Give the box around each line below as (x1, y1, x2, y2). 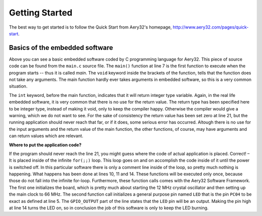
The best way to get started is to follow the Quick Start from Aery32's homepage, (9, 24, 172, 30)
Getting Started (9, 7, 73, 18)
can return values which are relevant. (9, 133, 83, 139)
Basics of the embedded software (9, 44, 114, 52)
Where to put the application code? (9, 142, 82, 148)
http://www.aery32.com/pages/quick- (173, 24, 249, 30)
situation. (9, 83, 28, 89)
